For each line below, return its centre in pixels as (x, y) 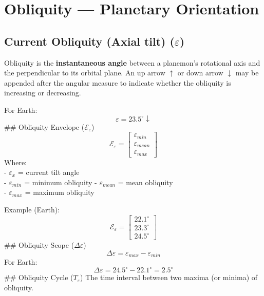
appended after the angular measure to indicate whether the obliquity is (118, 82)
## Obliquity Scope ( (39, 245)
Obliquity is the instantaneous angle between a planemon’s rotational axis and (132, 62)
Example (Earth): (32, 209)
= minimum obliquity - (61, 182)
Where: (15, 162)
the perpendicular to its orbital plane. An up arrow (85, 73)
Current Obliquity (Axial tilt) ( (89, 41)
